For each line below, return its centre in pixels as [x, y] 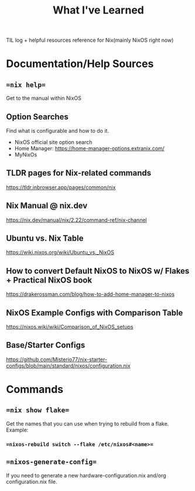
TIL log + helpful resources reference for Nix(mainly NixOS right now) [90, 40]
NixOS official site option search [53, 142]
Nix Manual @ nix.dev [47, 206]
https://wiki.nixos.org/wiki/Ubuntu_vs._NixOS [60, 253]
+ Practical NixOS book [49, 280]
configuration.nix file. [32, 482]
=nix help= [26, 85]
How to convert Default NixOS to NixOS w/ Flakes [98, 271]
